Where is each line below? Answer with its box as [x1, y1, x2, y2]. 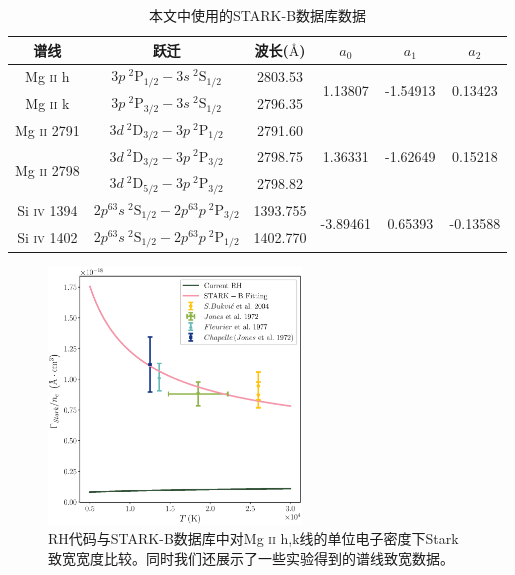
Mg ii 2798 [15, 159, 80, 180]
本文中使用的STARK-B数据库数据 [149, 5, 367, 25]
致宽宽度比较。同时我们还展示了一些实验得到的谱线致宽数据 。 [48, 547, 454, 568]
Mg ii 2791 [15, 119, 80, 140]
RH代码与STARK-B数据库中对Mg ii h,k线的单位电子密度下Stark [48, 528, 459, 549]
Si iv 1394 [17, 199, 78, 220]
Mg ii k [25, 93, 70, 114]
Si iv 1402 [17, 226, 78, 247]
